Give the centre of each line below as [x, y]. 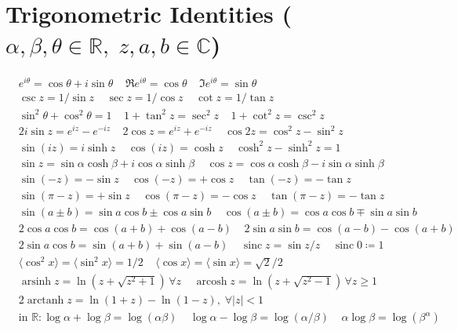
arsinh [36, 282]
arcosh [212, 282]
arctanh [45, 301]
